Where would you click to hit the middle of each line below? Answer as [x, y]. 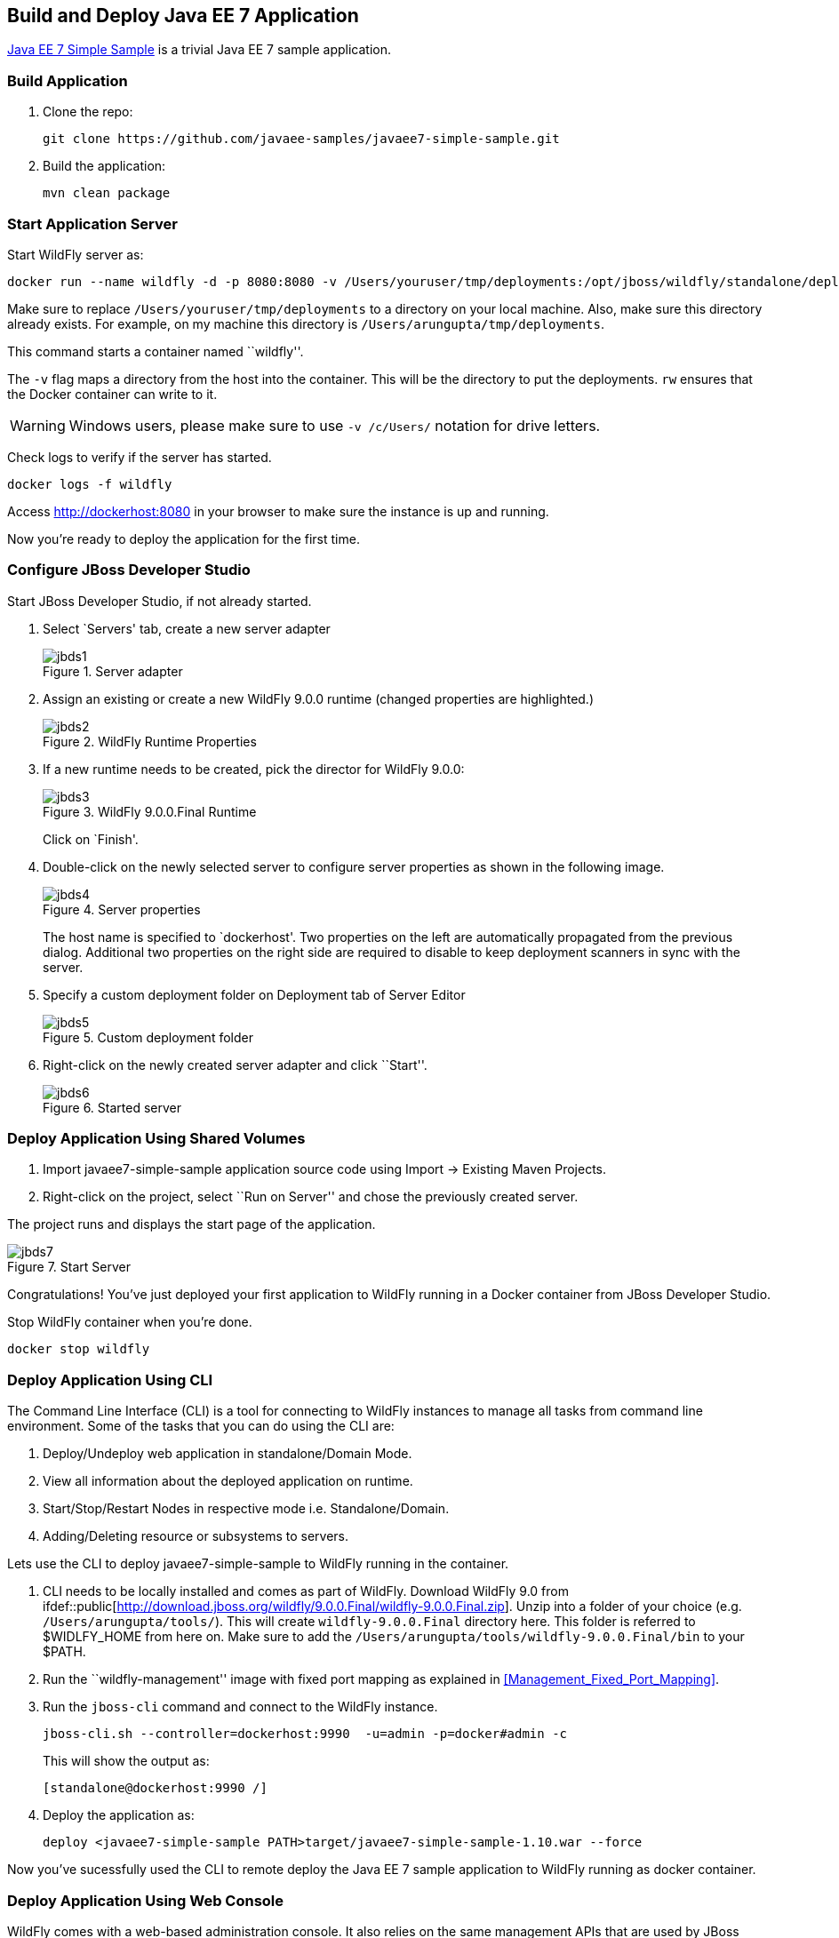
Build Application [68, 80]
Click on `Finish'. [91, 839]
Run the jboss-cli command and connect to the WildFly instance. [240, 1707]
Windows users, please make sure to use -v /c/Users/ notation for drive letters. [335, 425]
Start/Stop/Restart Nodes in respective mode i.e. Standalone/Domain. [246, 1509]
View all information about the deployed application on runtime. [228, 1481]
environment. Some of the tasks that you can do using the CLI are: [201, 1426]
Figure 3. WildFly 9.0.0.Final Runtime [150, 811]
